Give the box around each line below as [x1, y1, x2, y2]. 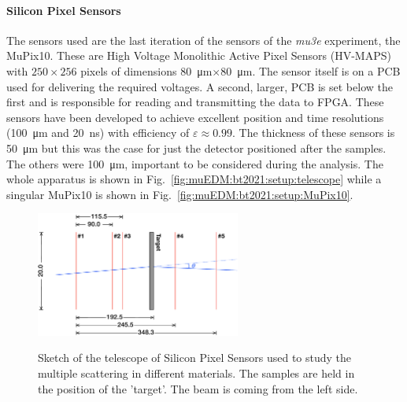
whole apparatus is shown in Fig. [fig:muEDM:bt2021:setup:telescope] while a [6, 171, 382, 187]
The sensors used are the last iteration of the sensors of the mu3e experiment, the [6, 31, 401, 48]
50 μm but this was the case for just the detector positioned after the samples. [6, 139, 387, 156]
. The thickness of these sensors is [232, 124, 395, 141]
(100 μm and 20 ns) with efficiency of [6, 124, 190, 141]
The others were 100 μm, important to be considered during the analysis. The [6, 155, 383, 171]
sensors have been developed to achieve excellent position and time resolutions [6, 109, 384, 125]
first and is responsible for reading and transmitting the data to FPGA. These [6, 94, 384, 110]
